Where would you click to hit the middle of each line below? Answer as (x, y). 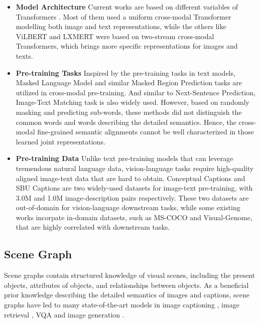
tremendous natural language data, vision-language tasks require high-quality (135, 168)
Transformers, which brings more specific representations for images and (127, 46)
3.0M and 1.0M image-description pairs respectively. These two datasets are (132, 197)
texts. (24, 55)
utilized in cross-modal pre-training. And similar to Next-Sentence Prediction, (136, 92)
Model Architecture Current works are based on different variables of (127, 7)
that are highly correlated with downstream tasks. (93, 227)
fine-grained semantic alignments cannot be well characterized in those (146, 132)
